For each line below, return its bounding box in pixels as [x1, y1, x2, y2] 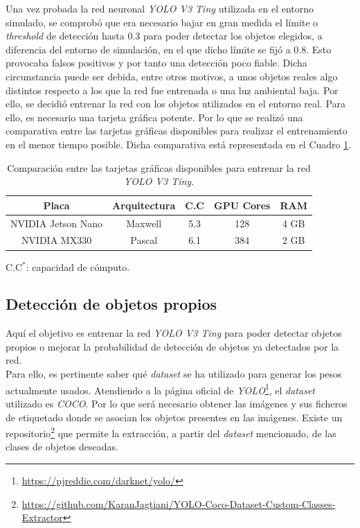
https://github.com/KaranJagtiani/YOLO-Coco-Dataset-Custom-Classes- [21, 496, 336, 511]
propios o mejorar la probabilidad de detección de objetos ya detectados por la [6, 339, 339, 353]
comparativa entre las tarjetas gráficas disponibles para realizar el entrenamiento [6, 123, 348, 138]
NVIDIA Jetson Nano [10, 215, 103, 230]
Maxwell [126, 215, 162, 230]
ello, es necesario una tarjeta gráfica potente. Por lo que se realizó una [6, 109, 303, 124]
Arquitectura [112, 197, 176, 212]
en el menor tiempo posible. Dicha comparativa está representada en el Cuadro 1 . [6, 137, 352, 151]
